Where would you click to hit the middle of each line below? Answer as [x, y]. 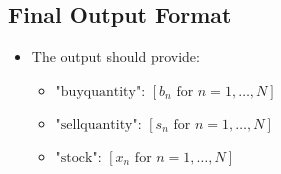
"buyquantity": [100, 91]
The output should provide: [115, 56]
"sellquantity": [98, 124]
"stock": [78, 157]
